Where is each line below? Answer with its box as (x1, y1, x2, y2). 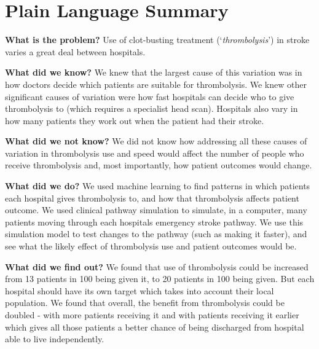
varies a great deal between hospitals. (5, 45, 146, 58)
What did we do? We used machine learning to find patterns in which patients (5, 179, 310, 192)
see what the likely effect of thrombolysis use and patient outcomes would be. (5, 240, 297, 253)
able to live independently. (5, 332, 104, 345)
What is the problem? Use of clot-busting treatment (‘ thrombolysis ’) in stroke (5, 33, 310, 46)
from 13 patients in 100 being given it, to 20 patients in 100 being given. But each (5, 272, 315, 285)
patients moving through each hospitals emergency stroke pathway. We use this (5, 215, 304, 228)
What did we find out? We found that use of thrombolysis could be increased (5, 260, 309, 273)
